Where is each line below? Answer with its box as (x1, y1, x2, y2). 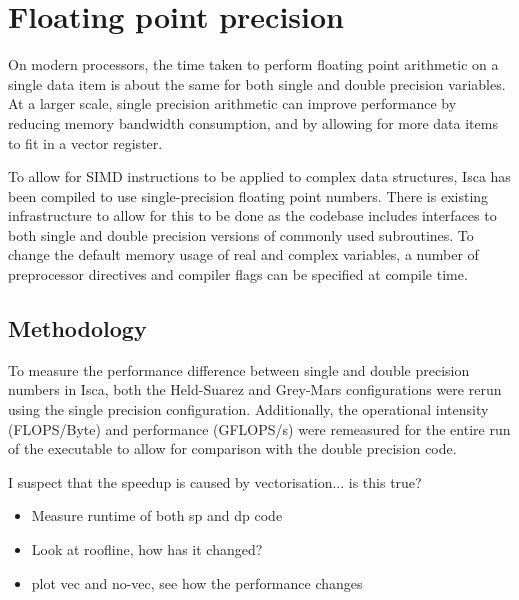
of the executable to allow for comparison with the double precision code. (8, 438, 457, 459)
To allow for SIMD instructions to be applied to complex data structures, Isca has (8, 166, 511, 187)
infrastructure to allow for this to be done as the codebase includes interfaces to (8, 205, 497, 226)
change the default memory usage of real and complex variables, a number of (8, 244, 479, 265)
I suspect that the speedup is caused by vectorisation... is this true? (8, 471, 422, 492)
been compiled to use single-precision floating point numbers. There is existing (8, 185, 489, 206)
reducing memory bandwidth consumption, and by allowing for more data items (8, 112, 498, 133)
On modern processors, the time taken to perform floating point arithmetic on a (8, 54, 499, 75)
